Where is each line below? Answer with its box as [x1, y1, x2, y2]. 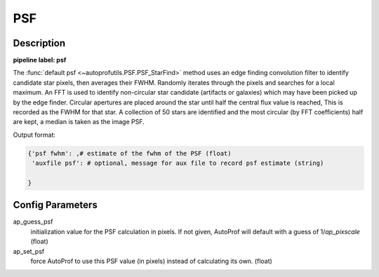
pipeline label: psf [13, 56, 67, 65]
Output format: [13, 130, 56, 139]
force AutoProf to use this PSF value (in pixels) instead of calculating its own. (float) [30, 257, 273, 266]
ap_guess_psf [13, 217, 53, 226]
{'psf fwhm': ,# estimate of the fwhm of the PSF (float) [27, 149, 232, 157]
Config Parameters [13, 199, 98, 211]
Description [13, 37, 66, 49]
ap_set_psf [13, 247, 45, 255]
